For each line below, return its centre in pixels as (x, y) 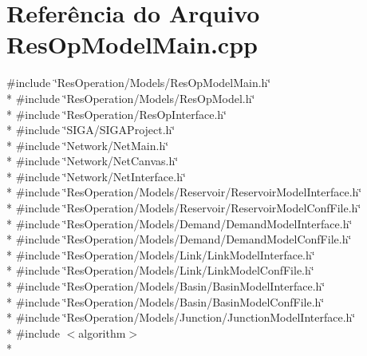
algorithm (102, 332)
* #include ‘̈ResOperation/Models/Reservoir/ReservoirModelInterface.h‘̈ (184, 192)
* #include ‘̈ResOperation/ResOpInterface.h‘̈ (116, 114)
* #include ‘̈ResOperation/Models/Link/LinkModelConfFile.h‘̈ (160, 270)
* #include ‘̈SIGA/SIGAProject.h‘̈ (91, 130)
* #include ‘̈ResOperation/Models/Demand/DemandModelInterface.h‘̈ (180, 223)
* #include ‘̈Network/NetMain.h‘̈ (88, 145)
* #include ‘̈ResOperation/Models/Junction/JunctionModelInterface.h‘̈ (181, 317)
